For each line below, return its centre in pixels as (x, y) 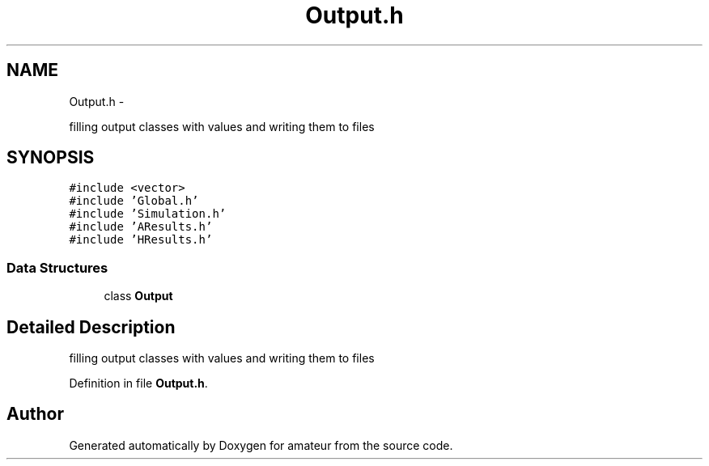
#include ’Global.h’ (134, 201)
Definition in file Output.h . (138, 383)
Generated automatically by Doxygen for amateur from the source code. (261, 445)
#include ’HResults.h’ (141, 240)
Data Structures (57, 267)
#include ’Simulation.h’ (148, 214)
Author (35, 414)
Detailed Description (91, 327)
